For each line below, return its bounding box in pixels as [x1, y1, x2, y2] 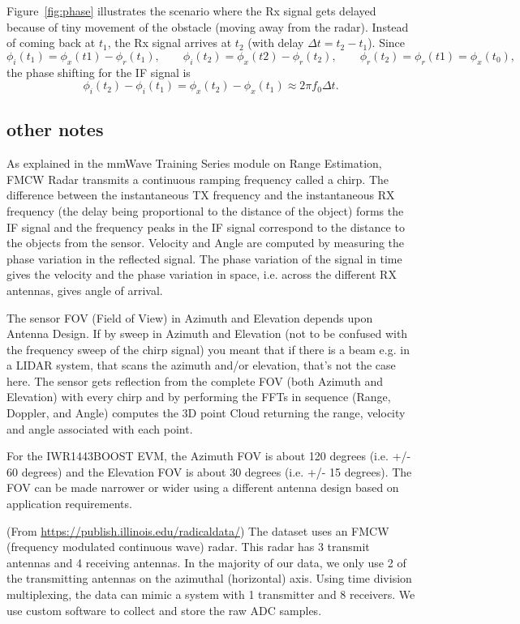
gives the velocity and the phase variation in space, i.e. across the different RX [6, 266, 397, 283]
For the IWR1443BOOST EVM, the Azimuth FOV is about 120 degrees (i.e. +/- [6, 447, 411, 464]
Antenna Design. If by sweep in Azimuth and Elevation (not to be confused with [6, 325, 408, 342]
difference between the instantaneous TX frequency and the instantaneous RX [6, 186, 395, 203]
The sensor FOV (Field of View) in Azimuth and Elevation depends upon [6, 309, 373, 326]
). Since [367, 34, 406, 51]
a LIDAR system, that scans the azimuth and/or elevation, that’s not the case [6, 357, 396, 374]
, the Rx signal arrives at [107, 34, 232, 51]
